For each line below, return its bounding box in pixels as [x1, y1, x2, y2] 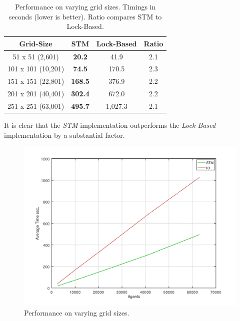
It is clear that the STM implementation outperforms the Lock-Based [4, 120, 216, 130]
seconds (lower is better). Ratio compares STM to [8, 11, 162, 21]
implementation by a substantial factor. [4, 129, 125, 140]
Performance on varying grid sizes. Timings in [14, 1, 156, 11]
